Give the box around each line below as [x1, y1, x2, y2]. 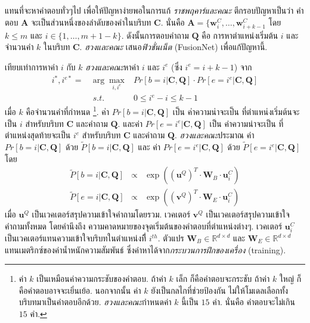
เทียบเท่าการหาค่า [5, 60, 58, 73]
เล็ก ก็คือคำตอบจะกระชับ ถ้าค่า [176, 272, 270, 285]
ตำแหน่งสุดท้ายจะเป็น [5, 129, 71, 141]
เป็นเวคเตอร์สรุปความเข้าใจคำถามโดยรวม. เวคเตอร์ [32, 208, 191, 220]
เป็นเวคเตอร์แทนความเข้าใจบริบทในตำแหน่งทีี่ [5, 232, 147, 244]
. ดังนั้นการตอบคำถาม [121, 29, 189, 41]
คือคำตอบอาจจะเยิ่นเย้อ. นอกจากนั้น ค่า [18, 284, 141, 296]
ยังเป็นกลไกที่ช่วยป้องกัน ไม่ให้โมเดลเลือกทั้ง [151, 284, 289, 296]
